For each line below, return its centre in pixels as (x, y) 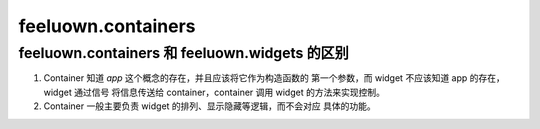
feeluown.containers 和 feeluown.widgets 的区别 (183, 53)
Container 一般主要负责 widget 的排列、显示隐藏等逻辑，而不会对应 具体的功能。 (209, 106)
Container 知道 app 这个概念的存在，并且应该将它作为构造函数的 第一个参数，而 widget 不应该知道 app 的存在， (274, 78)
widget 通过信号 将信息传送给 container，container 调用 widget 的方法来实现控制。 (214, 92)
